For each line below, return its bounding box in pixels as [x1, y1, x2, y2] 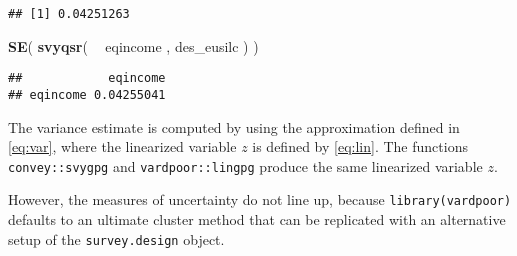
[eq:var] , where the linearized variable [8, 136, 237, 157]
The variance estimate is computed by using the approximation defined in [8, 116, 460, 137]
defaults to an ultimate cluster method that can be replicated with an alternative [8, 209, 506, 230]
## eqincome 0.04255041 [8, 87, 166, 102]
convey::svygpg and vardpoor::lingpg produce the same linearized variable [8, 155, 483, 176]
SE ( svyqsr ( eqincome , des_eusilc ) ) [8, 35, 259, 56]
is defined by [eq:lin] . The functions [252, 136, 468, 157]
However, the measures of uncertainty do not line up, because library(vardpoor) [8, 189, 512, 210]
